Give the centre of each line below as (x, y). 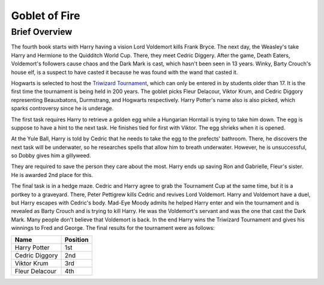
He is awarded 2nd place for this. (52, 175)
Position (76, 239)
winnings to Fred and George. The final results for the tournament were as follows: (113, 228)
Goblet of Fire (46, 16)
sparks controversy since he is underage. (62, 109)
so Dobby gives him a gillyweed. (51, 155)
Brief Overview (42, 32)
